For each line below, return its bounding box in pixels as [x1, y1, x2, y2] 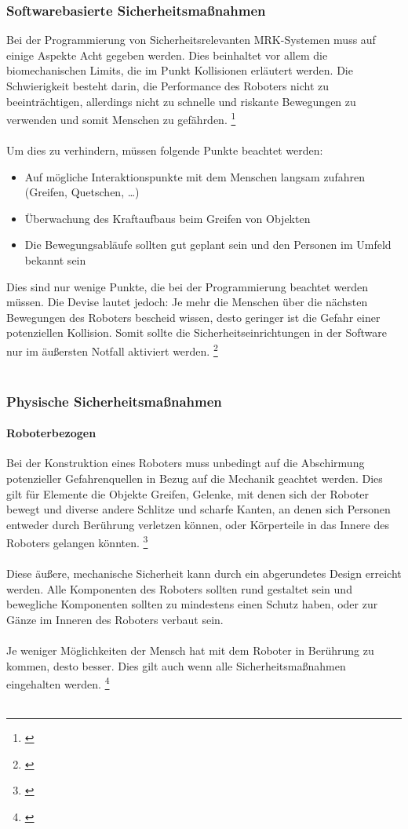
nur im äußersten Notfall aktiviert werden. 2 [6, 340, 218, 359]
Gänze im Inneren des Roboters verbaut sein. [6, 612, 224, 628]
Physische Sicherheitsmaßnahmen [6, 391, 222, 411]
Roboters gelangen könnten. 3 [6, 532, 148, 551]
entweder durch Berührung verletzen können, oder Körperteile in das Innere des [6, 516, 389, 532]
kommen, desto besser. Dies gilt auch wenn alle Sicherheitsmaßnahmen [6, 657, 346, 674]
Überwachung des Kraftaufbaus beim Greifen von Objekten [24, 210, 311, 226]
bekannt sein [24, 252, 86, 268]
